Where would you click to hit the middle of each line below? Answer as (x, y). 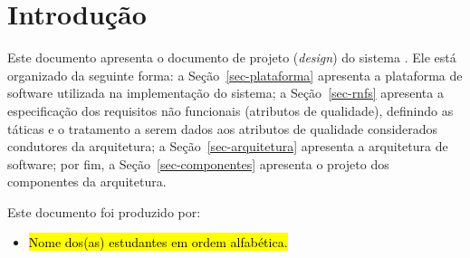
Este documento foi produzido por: (104, 211)
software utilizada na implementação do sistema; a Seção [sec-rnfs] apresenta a (225, 93)
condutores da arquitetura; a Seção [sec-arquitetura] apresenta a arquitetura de (228, 146)
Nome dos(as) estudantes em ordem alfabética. (158, 242)
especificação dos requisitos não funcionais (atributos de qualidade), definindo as (230, 110)
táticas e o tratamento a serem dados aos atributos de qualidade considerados (223, 128)
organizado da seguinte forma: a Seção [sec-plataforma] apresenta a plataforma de (235, 75)
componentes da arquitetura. (87, 182)
